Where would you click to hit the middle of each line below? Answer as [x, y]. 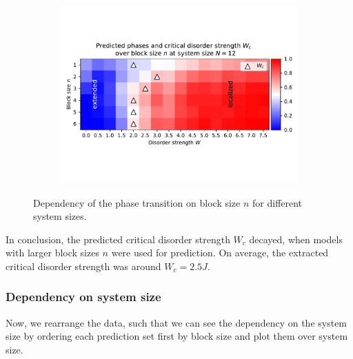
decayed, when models [296, 239]
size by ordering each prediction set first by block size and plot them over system [177, 336]
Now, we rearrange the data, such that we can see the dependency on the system [176, 322]
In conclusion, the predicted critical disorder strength [118, 239]
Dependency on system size [83, 297]
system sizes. [60, 216]
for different [278, 202]
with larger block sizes [52, 253]
